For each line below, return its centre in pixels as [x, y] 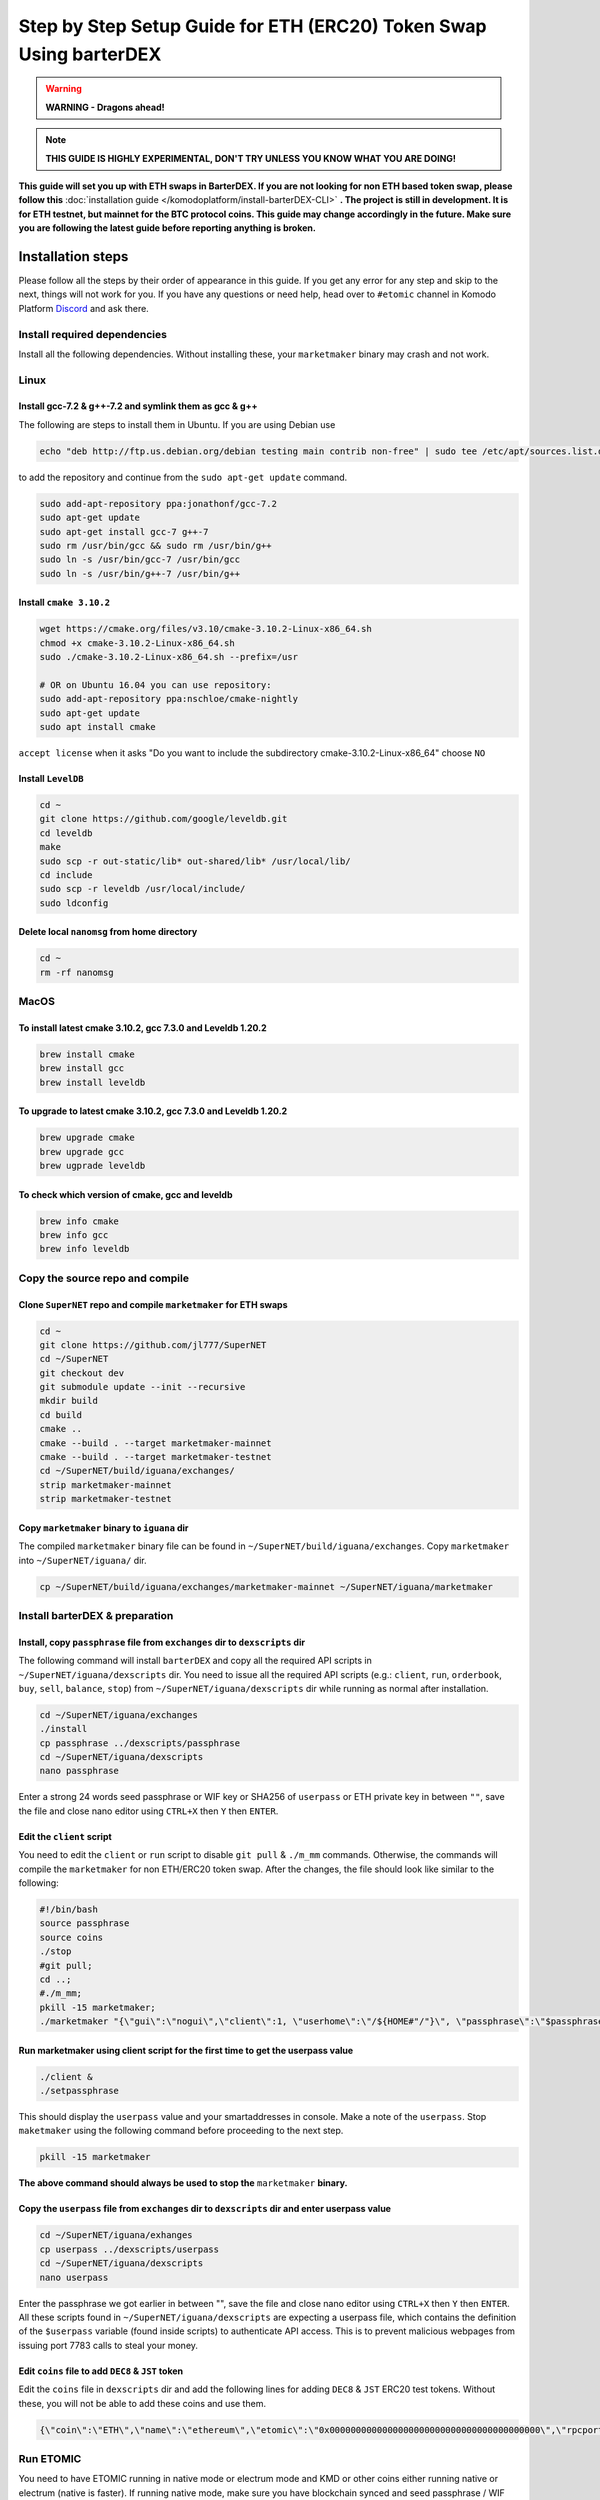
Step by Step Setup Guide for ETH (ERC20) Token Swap [252, 26]
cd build [61, 1414]
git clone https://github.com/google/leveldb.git [163, 819]
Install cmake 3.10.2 [64, 602]
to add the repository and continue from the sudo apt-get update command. [183, 477]
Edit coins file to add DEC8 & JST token [101, 2371]
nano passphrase [79, 1771]
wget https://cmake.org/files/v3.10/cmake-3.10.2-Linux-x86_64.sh [205, 629]
